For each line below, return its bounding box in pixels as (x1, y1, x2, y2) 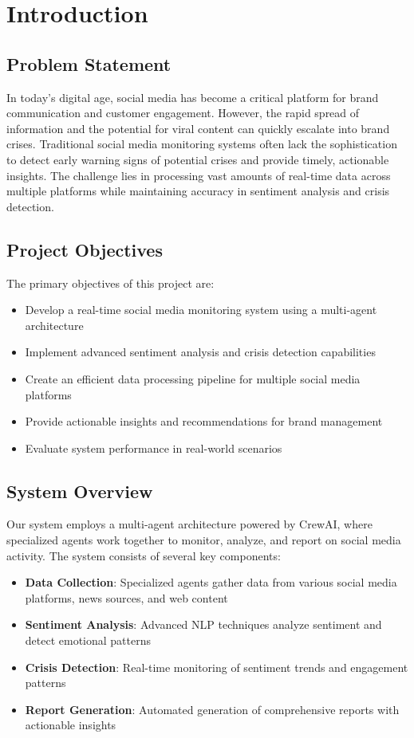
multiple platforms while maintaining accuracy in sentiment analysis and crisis (6, 183, 390, 199)
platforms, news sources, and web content (25, 589, 228, 606)
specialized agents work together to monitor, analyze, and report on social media (6, 532, 401, 548)
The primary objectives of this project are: (6, 274, 215, 291)
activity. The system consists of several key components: (6, 547, 281, 563)
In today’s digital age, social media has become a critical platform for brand (6, 88, 379, 105)
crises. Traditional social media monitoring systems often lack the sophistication (6, 135, 397, 152)
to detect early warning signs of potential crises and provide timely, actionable (6, 151, 389, 167)
